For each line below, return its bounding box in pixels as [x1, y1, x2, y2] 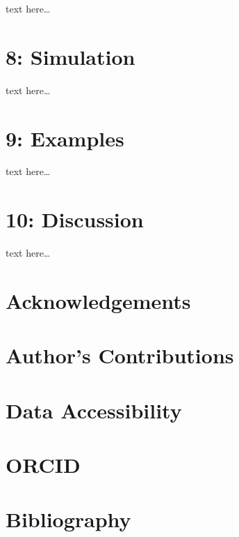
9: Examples [6, 123, 124, 152]
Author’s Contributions [6, 341, 234, 370]
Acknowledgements [6, 286, 191, 315]
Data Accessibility [6, 395, 182, 424]
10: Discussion [6, 205, 144, 234]
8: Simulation [6, 42, 135, 70]
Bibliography [6, 505, 131, 534]
